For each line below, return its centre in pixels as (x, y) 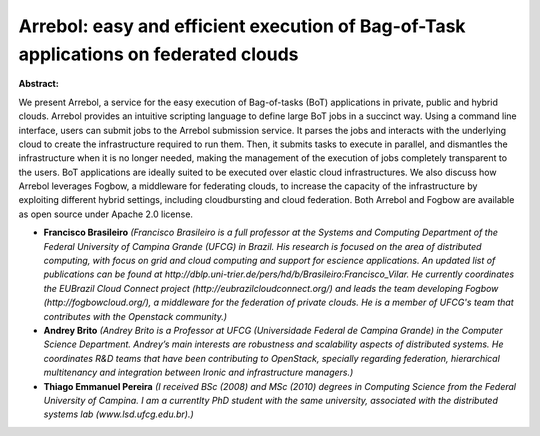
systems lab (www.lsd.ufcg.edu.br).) (118, 414)
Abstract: (38, 84)
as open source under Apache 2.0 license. (106, 214)
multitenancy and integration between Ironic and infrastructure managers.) (198, 372)
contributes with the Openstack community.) (135, 316)
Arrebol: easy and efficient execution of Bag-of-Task (242, 26)
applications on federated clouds (158, 54)
